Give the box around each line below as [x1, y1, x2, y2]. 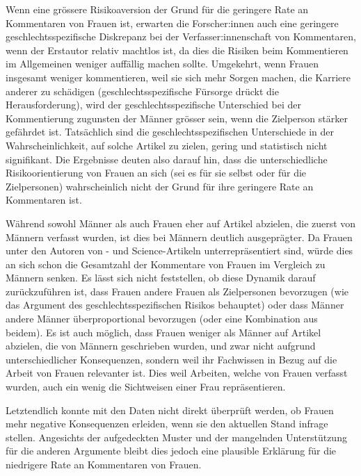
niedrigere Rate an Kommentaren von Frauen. [6, 457, 202, 471]
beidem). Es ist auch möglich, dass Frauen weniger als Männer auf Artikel [6, 325, 321, 339]
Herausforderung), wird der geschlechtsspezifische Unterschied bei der [6, 97, 301, 112]
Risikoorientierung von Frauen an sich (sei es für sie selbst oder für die [6, 165, 307, 180]
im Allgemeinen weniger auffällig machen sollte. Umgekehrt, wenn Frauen [6, 56, 319, 71]
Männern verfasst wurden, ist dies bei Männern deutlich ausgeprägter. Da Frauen [6, 229, 353, 244]
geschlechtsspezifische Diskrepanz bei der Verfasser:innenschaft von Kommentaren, [6, 29, 356, 44]
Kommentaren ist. [6, 192, 82, 207]
